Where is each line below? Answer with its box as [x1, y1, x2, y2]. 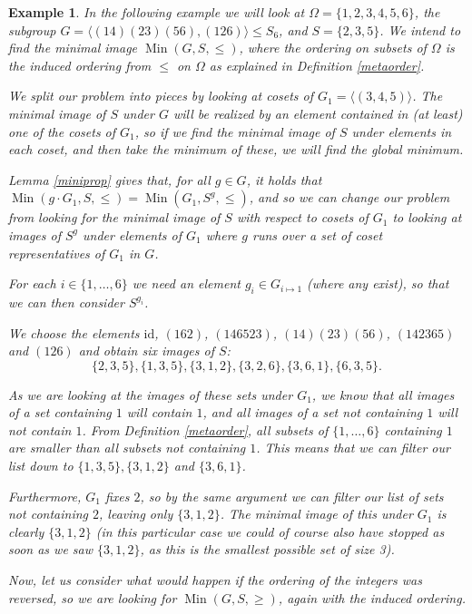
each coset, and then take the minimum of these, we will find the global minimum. [8, 140, 464, 159]
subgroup [8, 20, 56, 39]
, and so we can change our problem [249, 188, 450, 207]
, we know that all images [311, 385, 455, 404]
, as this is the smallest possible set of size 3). [140, 540, 395, 559]
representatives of [8, 243, 105, 262]
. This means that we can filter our [256, 438, 450, 457]
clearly [8, 521, 44, 541]
